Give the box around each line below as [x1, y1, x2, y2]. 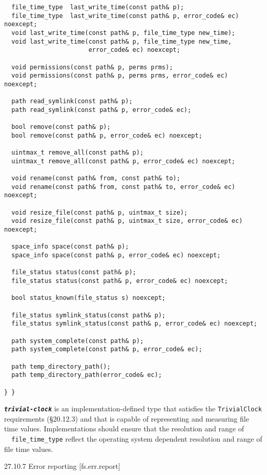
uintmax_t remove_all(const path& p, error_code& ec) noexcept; [11, 157, 236, 165]
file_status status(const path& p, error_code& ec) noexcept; [11, 277, 228, 284]
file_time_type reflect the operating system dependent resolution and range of [11, 433, 262, 444]
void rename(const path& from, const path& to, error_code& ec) [11, 183, 236, 191]
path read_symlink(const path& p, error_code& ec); [11, 106, 192, 113]
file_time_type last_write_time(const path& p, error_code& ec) [11, 12, 239, 20]
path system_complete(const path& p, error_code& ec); [11, 346, 202, 353]
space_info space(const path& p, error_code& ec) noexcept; [11, 252, 221, 259]
